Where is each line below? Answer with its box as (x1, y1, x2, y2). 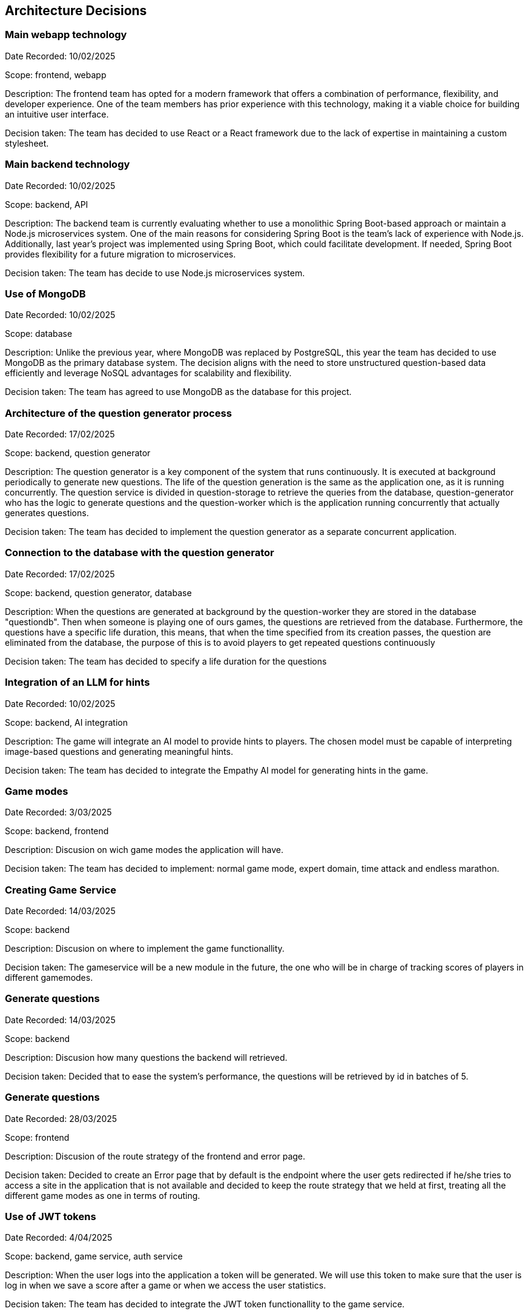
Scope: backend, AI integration (5, 717, 128, 728)
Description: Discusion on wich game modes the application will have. (5, 844, 283, 855)
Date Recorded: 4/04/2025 (5, 1232, 113, 1243)
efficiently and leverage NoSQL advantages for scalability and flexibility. (5, 368, 292, 379)
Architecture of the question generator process (5, 406, 232, 419)
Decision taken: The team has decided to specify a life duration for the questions (5, 655, 327, 666)
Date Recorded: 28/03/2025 (5, 1113, 117, 1124)
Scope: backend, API (5, 199, 88, 210)
